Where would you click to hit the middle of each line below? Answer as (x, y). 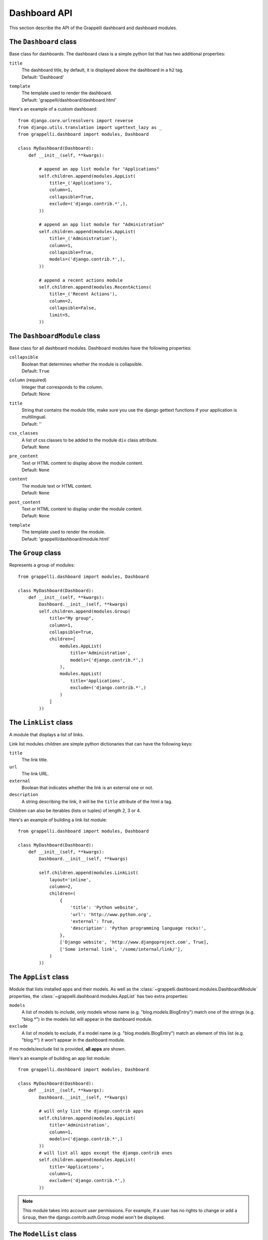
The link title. (35, 760)
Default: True (35, 371)
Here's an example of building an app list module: (60, 1058)
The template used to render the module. (64, 532)
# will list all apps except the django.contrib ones (106, 1153)
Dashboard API (41, 13)
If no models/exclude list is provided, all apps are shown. (67, 1049)
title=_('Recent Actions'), (83, 294)
